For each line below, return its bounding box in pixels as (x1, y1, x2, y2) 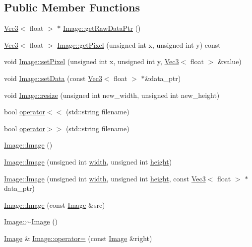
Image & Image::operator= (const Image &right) (4, 233, 152, 243)
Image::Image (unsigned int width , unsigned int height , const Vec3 (4, 173, 206, 183)
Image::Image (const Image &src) (4, 199, 105, 210)
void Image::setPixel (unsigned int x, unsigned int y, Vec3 (4, 56, 179, 67)
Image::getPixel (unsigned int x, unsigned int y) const (57, 39, 221, 50)
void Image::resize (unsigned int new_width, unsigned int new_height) (4, 89, 220, 100)
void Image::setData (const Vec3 (4, 73, 102, 83)
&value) (217, 56, 242, 67)
